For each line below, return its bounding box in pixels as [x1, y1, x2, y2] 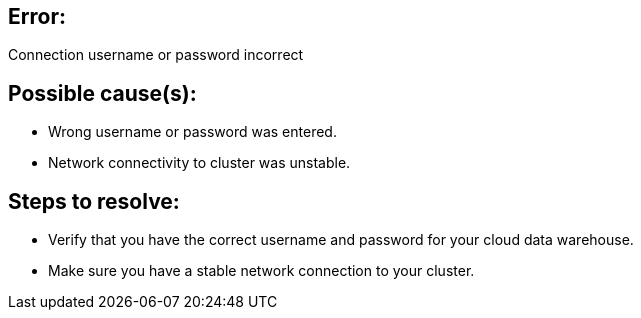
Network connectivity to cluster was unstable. [48, 154, 351, 172]
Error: [8, 4, 66, 29]
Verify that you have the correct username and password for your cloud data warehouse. [48, 231, 634, 249]
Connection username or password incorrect [8, 46, 304, 64]
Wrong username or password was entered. [48, 123, 337, 141]
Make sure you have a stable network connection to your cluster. [48, 262, 475, 280]
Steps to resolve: [8, 188, 180, 214]
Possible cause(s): [8, 80, 197, 106]
